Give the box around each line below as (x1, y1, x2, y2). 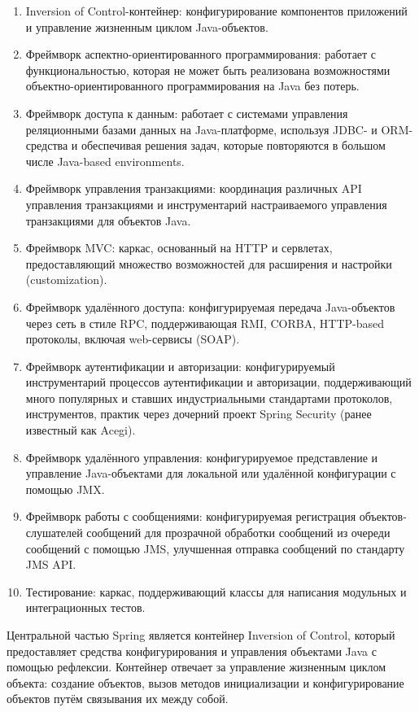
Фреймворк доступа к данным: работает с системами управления (25, 104, 348, 121)
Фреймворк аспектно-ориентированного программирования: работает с (25, 46, 377, 63)
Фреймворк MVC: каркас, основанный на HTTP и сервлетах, (25, 239, 333, 256)
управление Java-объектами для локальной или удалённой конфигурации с (25, 465, 396, 482)
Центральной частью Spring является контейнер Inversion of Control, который (7, 627, 395, 643)
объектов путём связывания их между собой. (7, 690, 229, 707)
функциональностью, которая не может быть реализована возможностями (25, 61, 391, 78)
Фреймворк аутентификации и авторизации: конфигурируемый (25, 357, 335, 374)
